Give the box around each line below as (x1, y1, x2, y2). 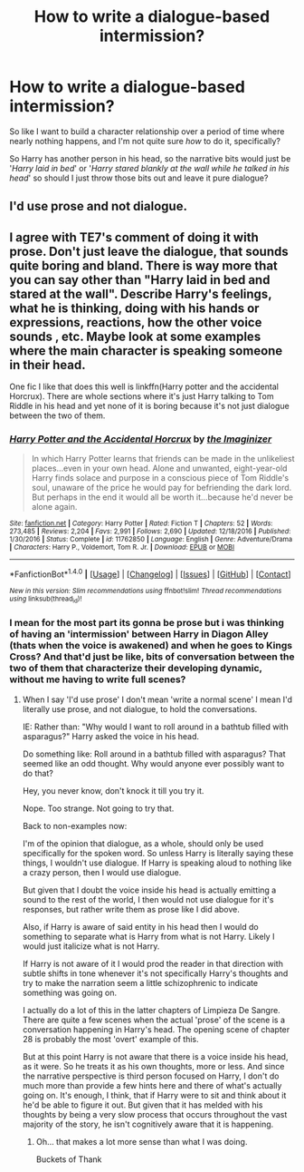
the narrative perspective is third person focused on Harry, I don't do (22, 1070, 280, 1081)
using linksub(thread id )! (9, 594, 82, 605)
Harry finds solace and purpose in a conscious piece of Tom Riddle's (31, 473, 290, 483)
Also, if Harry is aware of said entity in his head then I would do (22, 921, 260, 932)
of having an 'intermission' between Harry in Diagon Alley (9, 628, 269, 640)
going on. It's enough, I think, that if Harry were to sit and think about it (22, 1089, 287, 1100)
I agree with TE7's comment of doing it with (9, 230, 260, 245)
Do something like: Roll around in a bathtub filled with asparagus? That (22, 748, 286, 759)
